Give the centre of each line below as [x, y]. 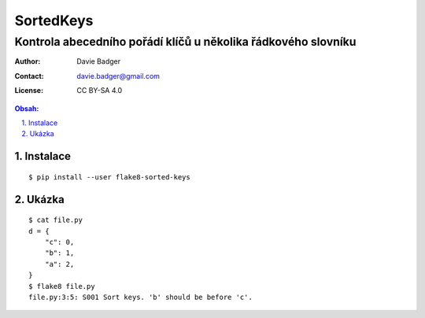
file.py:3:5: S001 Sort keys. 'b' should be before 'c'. [141, 297]
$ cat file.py [55, 220]
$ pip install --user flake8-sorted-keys [109, 177]
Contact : [30, 76]
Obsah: [27, 108]
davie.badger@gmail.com [118, 76]
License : [29, 91]
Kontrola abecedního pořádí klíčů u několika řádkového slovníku [186, 42]
